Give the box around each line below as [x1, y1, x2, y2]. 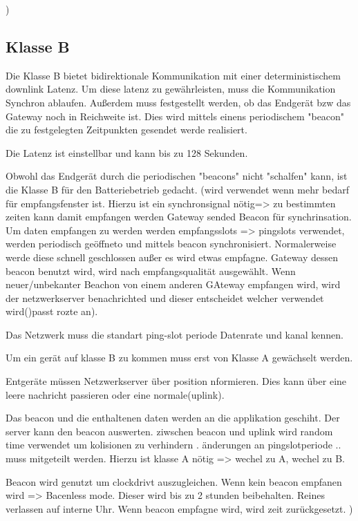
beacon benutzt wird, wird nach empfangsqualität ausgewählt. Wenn [6, 263, 296, 278]
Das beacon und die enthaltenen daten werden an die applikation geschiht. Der [6, 410, 340, 425]
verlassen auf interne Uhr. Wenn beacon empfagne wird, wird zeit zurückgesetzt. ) [6, 501, 353, 515]
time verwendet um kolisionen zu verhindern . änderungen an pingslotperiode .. [6, 437, 341, 452]
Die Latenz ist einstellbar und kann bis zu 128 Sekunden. [6, 145, 248, 160]
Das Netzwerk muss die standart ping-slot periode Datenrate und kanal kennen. [6, 327, 343, 341]
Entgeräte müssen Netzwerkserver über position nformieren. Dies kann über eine [6, 374, 347, 388]
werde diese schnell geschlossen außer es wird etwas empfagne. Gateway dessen [6, 249, 339, 264]
